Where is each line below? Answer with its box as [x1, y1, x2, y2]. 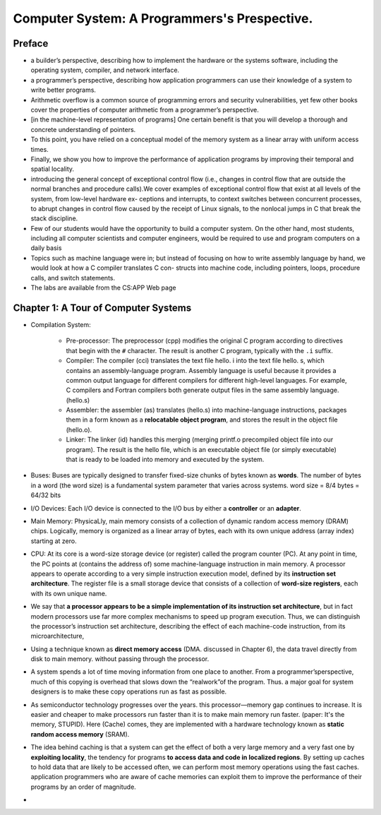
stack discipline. [30, 214, 78, 222]
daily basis [30, 244, 62, 252]
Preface [13, 37, 49, 49]
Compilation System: [30, 320, 91, 328]
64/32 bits [30, 491, 61, 499]
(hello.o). [66, 425, 92, 434]
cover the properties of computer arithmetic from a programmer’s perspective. [30, 106, 259, 114]
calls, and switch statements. [30, 273, 116, 282]
